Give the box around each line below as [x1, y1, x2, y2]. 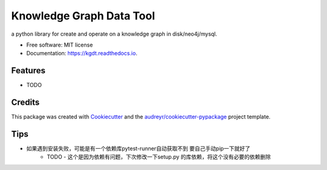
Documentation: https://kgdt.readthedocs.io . [26, 50, 137, 57]
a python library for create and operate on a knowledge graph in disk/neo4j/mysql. [11, 30, 217, 38]
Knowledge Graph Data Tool [11, 9, 156, 22]
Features [11, 65, 45, 76]
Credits [11, 97, 40, 108]
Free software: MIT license [26, 41, 93, 48]
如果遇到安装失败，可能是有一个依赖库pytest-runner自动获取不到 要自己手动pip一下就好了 [26, 145, 251, 152]
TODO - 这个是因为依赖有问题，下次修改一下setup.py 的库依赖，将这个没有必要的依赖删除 [47, 153, 271, 160]
